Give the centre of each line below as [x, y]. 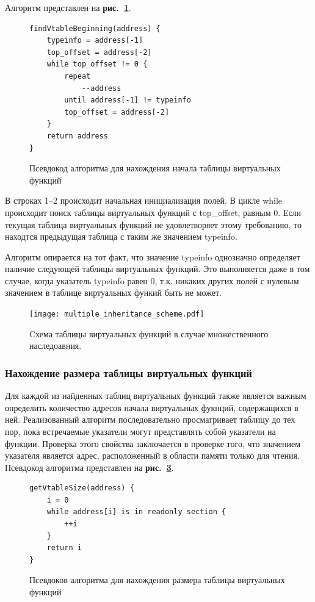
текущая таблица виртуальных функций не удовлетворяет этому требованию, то [153, 224]
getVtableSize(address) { [82, 488]
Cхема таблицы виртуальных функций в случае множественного [149, 333]
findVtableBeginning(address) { [95, 28]
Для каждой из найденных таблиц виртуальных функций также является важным [156, 396]
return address [77, 136]
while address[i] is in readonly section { [136, 512]
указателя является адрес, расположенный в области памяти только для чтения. [152, 455]
